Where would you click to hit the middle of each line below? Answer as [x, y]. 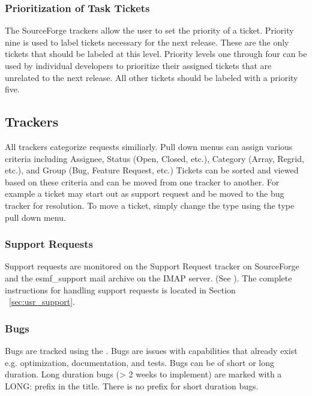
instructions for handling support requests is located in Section [120, 289]
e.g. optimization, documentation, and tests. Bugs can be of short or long [139, 362]
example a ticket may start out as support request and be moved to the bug [145, 193]
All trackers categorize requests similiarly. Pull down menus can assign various [149, 146]
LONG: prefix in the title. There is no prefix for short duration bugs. [132, 385]
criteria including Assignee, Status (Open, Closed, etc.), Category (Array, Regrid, [154, 158]
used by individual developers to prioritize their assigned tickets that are [138, 65]
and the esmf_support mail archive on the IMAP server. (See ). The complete [148, 277]
